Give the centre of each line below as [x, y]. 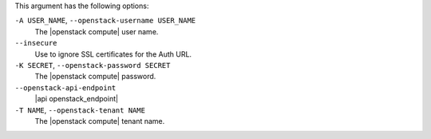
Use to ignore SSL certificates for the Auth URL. [113, 54]
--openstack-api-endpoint [65, 87]
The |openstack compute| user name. [97, 31]
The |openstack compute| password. [95, 77]
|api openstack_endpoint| [77, 99]
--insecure [36, 43]
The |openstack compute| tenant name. [100, 121]
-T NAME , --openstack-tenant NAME [80, 110]
